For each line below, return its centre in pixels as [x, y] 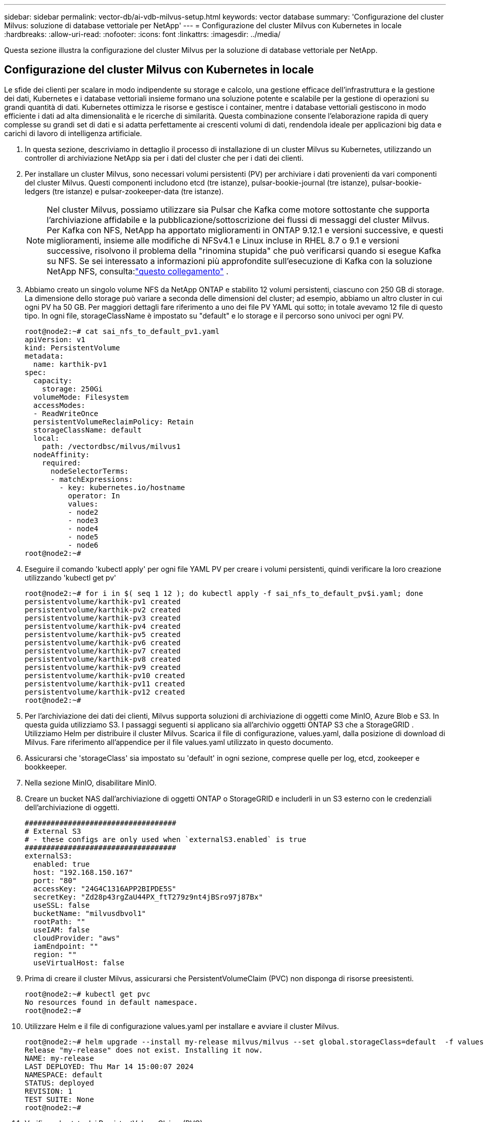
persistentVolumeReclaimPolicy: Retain [113, 422]
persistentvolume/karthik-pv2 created [103, 610]
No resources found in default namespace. [111, 1002]
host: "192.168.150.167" [83, 872]
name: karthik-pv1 [70, 364]
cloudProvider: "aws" [77, 938]
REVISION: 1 [49, 1091]
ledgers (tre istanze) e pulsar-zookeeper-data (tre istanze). [124, 191]
